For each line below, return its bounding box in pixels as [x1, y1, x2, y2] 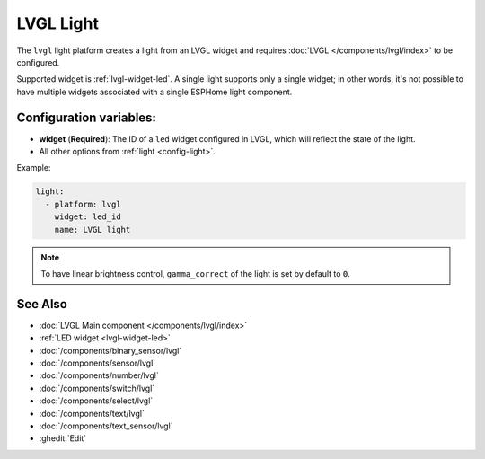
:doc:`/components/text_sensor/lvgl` [39, 420, 173, 431]
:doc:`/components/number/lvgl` [39, 370, 159, 381]
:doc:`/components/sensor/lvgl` [39, 357, 156, 368]
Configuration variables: [16, 110, 157, 125]
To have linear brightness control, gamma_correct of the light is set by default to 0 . [40, 268, 350, 278]
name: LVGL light [54, 225, 131, 234]
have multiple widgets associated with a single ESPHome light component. [16, 86, 293, 97]
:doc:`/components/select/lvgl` [39, 395, 154, 406]
